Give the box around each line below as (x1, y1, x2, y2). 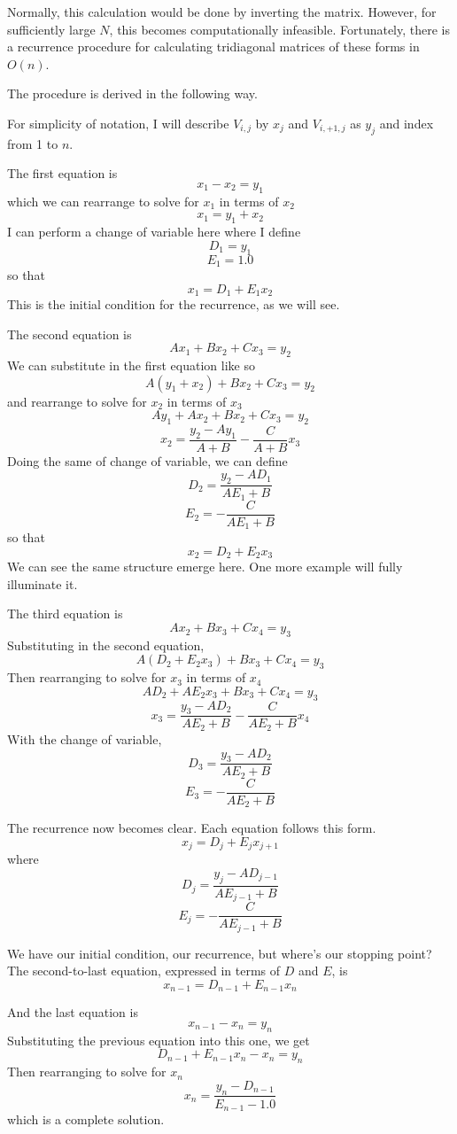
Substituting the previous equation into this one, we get (7, 1030, 310, 1049)
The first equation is (7, 164, 118, 183)
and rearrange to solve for (7, 392, 147, 410)
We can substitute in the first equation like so (7, 356, 255, 375)
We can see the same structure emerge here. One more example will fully (7, 557, 403, 576)
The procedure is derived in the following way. (7, 84, 258, 103)
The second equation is (7, 324, 132, 343)
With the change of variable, (7, 729, 162, 748)
